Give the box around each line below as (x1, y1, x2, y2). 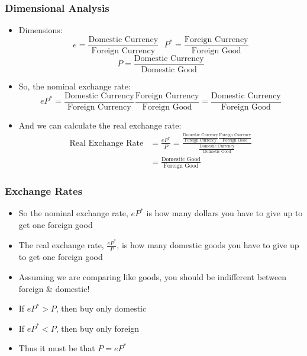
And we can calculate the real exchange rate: (18, 118, 182, 131)
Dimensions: (18, 24, 63, 36)
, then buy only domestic (56, 302, 147, 315)
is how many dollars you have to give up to (146, 207, 303, 219)
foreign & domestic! (18, 282, 90, 294)
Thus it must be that (18, 342, 95, 354)
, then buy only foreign (56, 322, 140, 334)
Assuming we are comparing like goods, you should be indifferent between (18, 270, 287, 283)
